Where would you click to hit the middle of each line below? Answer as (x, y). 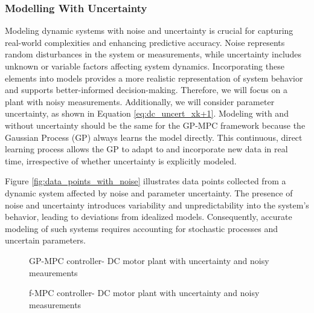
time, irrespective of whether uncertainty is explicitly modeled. (121, 160)
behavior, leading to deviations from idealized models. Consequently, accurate (149, 217)
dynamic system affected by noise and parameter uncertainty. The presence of (149, 192)
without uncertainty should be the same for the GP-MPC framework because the (155, 125)
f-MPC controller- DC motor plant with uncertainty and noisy (144, 293)
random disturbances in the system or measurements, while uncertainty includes (153, 54)
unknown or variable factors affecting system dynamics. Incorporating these (145, 66)
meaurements (53, 272)
